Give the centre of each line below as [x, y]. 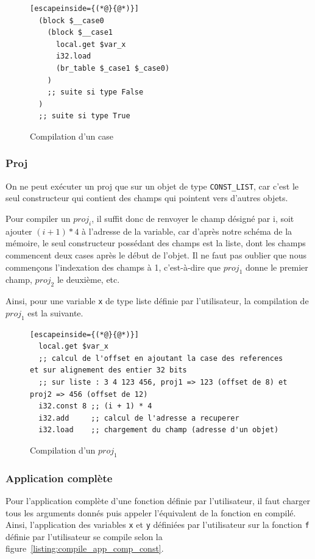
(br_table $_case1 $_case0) [113, 68]
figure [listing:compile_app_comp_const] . [85, 548]
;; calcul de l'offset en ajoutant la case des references [161, 358]
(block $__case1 [80, 33]
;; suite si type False [95, 92]
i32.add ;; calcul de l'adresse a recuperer [139, 418]
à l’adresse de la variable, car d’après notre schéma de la [187, 231]
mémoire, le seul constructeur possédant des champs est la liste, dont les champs [156, 243]
